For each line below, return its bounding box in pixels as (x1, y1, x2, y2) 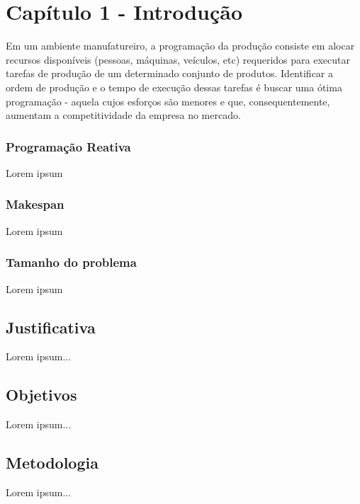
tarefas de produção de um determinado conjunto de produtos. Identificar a (6, 66, 333, 81)
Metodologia (6, 452, 99, 474)
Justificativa (6, 316, 96, 338)
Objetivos (6, 384, 77, 406)
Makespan (6, 195, 64, 213)
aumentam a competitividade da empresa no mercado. (6, 108, 241, 122)
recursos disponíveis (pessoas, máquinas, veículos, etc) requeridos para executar (6, 52, 350, 67)
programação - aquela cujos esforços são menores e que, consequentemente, (6, 93, 330, 108)
